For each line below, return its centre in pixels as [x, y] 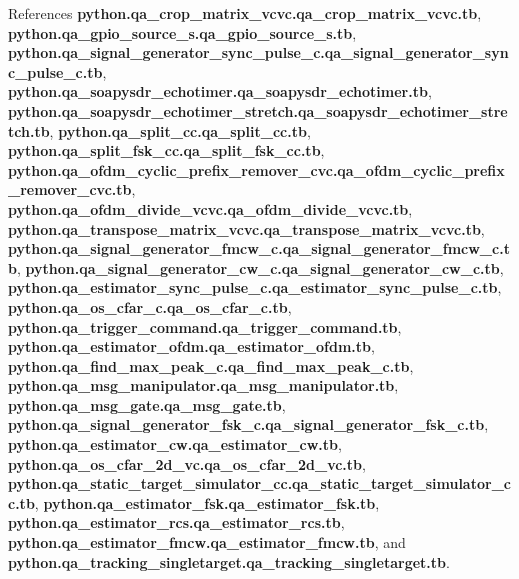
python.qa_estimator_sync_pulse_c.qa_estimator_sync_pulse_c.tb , [255, 287]
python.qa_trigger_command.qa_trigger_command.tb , [205, 326]
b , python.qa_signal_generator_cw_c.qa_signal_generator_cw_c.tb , [256, 267]
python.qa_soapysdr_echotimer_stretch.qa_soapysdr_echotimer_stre [258, 110]
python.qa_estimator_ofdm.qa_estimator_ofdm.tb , [191, 346]
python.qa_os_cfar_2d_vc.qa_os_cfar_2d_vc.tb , [187, 463]
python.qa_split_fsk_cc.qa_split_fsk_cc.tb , [166, 150]
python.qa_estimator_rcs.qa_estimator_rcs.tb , [176, 522]
